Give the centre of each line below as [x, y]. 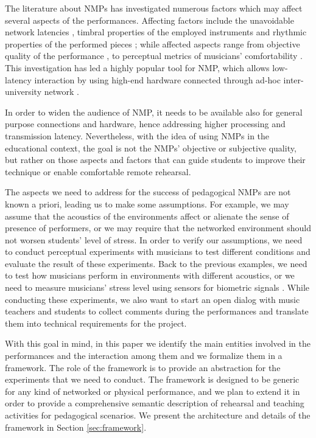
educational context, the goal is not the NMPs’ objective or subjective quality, [151, 148]
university [23, 92]
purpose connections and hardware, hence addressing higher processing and [145, 124]
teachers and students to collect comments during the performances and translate [157, 311]
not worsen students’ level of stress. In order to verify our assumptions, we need [154, 239]
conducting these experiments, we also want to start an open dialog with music [153, 299]
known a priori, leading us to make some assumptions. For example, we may [147, 203]
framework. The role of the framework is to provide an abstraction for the [143, 367]
